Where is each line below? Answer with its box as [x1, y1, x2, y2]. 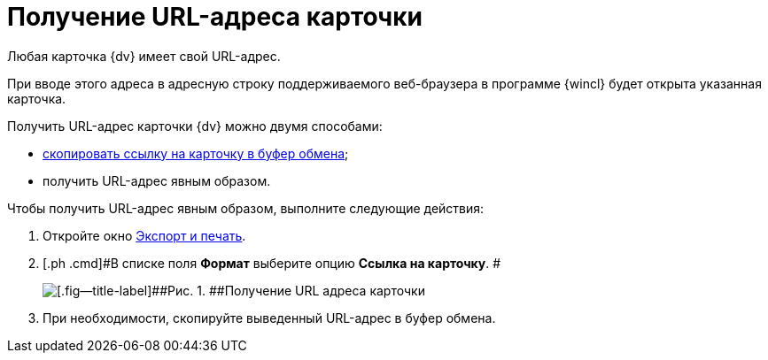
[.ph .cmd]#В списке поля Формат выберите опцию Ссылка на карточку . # [43, 255, 501, 271]
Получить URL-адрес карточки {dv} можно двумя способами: [7, 118, 383, 134]
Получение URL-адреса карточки [7, 2, 423, 32]
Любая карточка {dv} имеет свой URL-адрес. [7, 48, 281, 64]
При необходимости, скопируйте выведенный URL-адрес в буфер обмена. [43, 310, 496, 326]
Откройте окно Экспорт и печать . [43, 227, 246, 243]
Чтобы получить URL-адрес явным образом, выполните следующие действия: [7, 200, 485, 216]
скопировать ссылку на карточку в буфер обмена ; [43, 145, 349, 161]
